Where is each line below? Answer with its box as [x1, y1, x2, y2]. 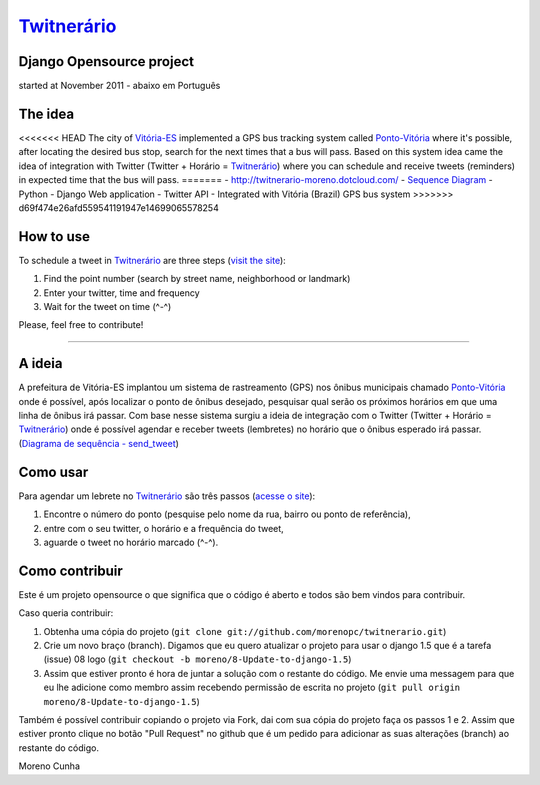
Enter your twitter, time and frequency [43, 286, 200, 299]
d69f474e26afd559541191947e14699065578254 [18, 201, 219, 214]
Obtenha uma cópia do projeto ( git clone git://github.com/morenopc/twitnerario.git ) [43, 625, 447, 637]
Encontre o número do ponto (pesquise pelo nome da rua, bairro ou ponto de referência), [43, 508, 411, 520]
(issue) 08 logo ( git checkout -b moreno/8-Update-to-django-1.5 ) [43, 653, 352, 665]
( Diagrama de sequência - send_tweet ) [18, 437, 180, 449]
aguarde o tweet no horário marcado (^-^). [43, 536, 219, 548]
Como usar [18, 463, 89, 480]
